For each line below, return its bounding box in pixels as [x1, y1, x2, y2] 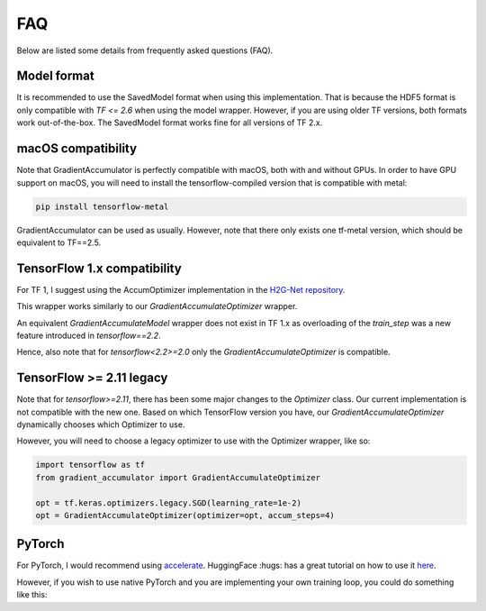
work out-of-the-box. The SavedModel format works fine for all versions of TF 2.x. [16, 117, 323, 128]
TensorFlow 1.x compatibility [16, 260, 182, 276]
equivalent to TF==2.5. [16, 237, 102, 248]
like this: [16, 589, 48, 600]
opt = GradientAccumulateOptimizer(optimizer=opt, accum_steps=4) [35, 510, 335, 520]
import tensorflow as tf [35, 460, 146, 470]
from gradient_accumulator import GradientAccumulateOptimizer [35, 472, 321, 482]
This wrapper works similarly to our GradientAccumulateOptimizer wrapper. [16, 301, 298, 312]
